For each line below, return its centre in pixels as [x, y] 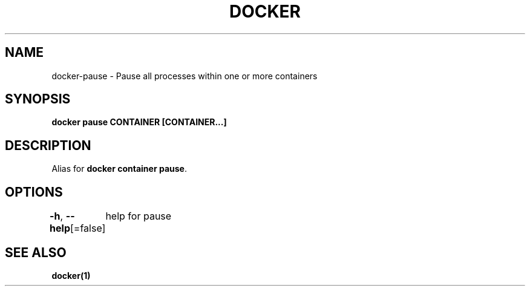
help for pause [139, 216]
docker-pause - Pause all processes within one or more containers [185, 76]
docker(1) [71, 275]
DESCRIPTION [48, 145]
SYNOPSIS [38, 99]
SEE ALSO [36, 252]
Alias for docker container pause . [119, 169]
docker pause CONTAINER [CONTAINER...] [139, 122]
